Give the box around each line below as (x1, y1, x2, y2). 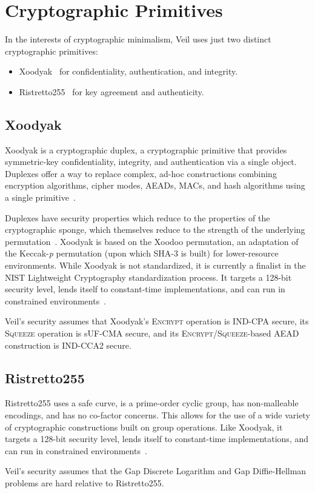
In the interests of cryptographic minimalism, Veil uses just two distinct (5, 33, 271, 45)
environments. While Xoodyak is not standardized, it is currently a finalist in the (5, 259, 306, 272)
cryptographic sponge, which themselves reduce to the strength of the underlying (5, 223, 305, 236)
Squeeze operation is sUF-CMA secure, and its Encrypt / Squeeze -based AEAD (5, 327, 299, 340)
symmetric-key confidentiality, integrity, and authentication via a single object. (5, 155, 297, 168)
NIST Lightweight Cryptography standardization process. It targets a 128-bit (5, 270, 292, 283)
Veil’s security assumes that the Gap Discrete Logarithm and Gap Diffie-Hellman (5, 464, 307, 477)
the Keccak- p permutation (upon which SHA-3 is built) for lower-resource (5, 247, 279, 260)
